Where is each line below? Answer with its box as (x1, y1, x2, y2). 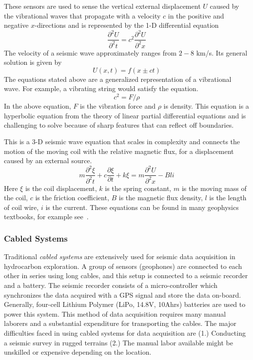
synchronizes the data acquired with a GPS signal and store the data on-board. (4, 289, 241, 300)
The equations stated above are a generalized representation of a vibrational (4, 74, 232, 84)
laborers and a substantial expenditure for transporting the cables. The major (4, 318, 236, 328)
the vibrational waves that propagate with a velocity (4, 10, 161, 20)
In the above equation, (4, 101, 71, 111)
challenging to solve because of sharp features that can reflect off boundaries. (4, 120, 234, 130)
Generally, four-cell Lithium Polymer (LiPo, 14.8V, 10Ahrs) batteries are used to (4, 299, 246, 309)
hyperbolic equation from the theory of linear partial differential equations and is (4, 110, 246, 120)
